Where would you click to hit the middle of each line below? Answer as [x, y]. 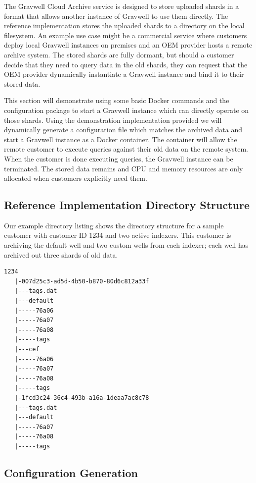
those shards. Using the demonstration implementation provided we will [113, 120]
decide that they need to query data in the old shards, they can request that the [126, 64]
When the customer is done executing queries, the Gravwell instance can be [119, 158]
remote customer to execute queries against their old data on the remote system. [126, 149]
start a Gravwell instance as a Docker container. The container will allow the [121, 139]
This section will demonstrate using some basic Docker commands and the [117, 100]
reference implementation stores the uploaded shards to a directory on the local [124, 26]
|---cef [27, 349]
